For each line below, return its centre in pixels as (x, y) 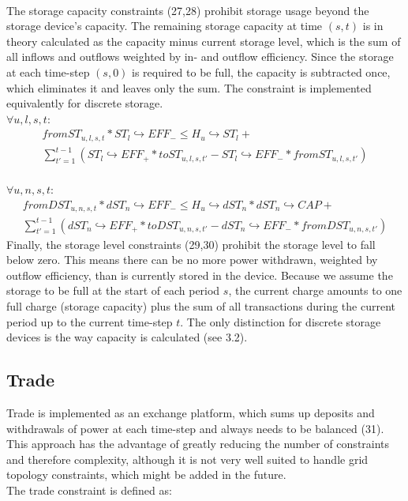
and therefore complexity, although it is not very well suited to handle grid (187, 459)
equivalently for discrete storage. (85, 103)
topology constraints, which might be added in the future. (146, 475)
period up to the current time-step (90, 321)
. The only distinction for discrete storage (281, 321)
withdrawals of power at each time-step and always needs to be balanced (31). (195, 428)
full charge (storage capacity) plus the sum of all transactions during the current (201, 305)
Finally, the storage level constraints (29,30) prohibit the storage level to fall (191, 244)
